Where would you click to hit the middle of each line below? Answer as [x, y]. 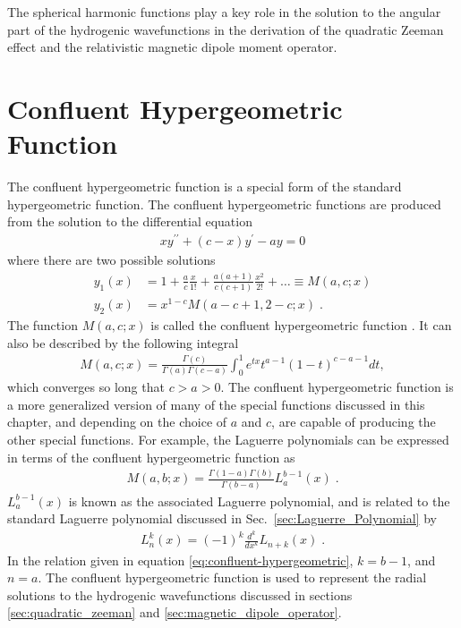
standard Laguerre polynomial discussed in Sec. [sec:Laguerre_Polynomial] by [222, 518]
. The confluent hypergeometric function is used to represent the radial [232, 577]
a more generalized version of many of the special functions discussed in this [216, 404]
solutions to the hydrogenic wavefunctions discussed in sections [180, 594]
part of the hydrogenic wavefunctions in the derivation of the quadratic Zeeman [226, 29]
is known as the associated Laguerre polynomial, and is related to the [259, 501]
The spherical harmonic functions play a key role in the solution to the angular [224, 12]
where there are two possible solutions [111, 259]
